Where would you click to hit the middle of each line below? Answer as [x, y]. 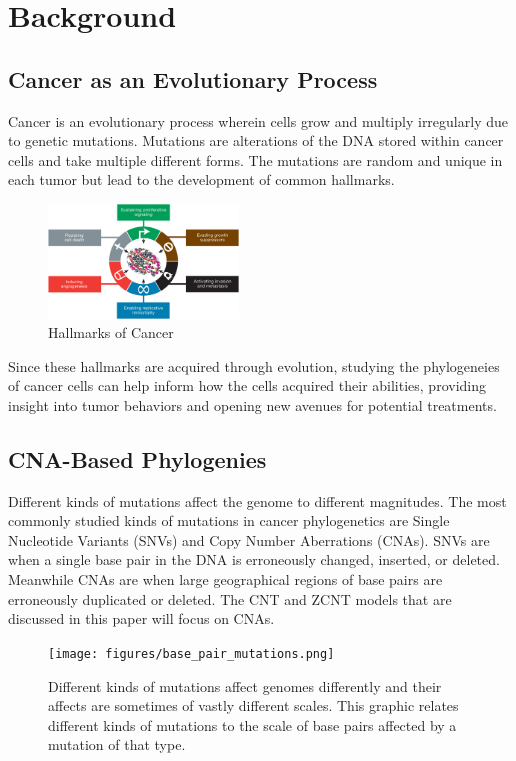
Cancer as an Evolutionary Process [193, 78]
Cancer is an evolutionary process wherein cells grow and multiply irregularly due [258, 120]
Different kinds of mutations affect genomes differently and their [245, 685]
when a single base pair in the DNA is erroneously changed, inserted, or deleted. [254, 559]
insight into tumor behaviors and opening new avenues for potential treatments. [252, 404]
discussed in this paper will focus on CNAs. [141, 618]
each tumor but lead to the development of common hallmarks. [201, 179]
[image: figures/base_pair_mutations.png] [191, 653]
